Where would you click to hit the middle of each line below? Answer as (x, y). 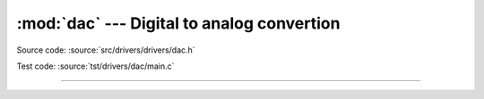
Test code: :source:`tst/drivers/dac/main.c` (95, 66)
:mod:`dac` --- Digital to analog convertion (178, 23)
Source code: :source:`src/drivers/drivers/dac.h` (106, 50)
